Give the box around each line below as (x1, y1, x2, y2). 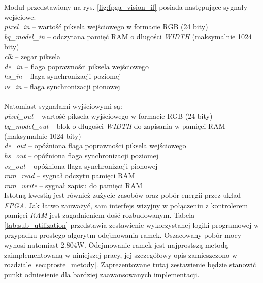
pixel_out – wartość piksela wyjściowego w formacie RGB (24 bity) (4, 110, 213, 121)
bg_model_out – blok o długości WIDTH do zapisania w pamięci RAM (4, 120, 225, 131)
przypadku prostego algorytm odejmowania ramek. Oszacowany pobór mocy (4, 229, 242, 240)
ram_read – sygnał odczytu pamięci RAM (4, 170, 135, 181)
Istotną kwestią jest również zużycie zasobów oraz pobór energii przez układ (4, 190, 241, 200)
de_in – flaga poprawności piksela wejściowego (4, 61, 149, 71)
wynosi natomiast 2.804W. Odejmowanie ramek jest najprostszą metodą (4, 239, 228, 250)
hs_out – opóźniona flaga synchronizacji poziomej (4, 150, 159, 160)
